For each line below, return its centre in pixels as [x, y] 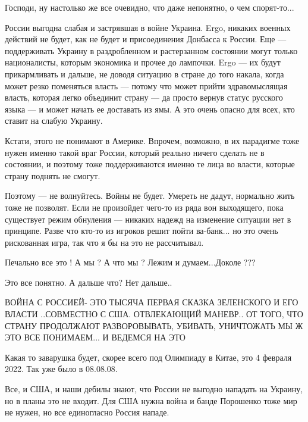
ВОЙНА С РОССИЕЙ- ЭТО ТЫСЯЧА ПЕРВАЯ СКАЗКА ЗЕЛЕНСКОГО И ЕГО [152, 302]
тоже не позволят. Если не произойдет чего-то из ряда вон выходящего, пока [144, 207]
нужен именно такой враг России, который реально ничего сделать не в [135, 152]
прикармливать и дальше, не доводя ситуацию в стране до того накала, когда [144, 74]
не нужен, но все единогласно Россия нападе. [87, 412]
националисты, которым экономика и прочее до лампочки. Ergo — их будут [143, 62]
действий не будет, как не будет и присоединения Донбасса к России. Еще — [146, 39]
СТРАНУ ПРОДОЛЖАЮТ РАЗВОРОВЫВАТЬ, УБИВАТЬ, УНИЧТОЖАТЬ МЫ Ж [154, 325]
